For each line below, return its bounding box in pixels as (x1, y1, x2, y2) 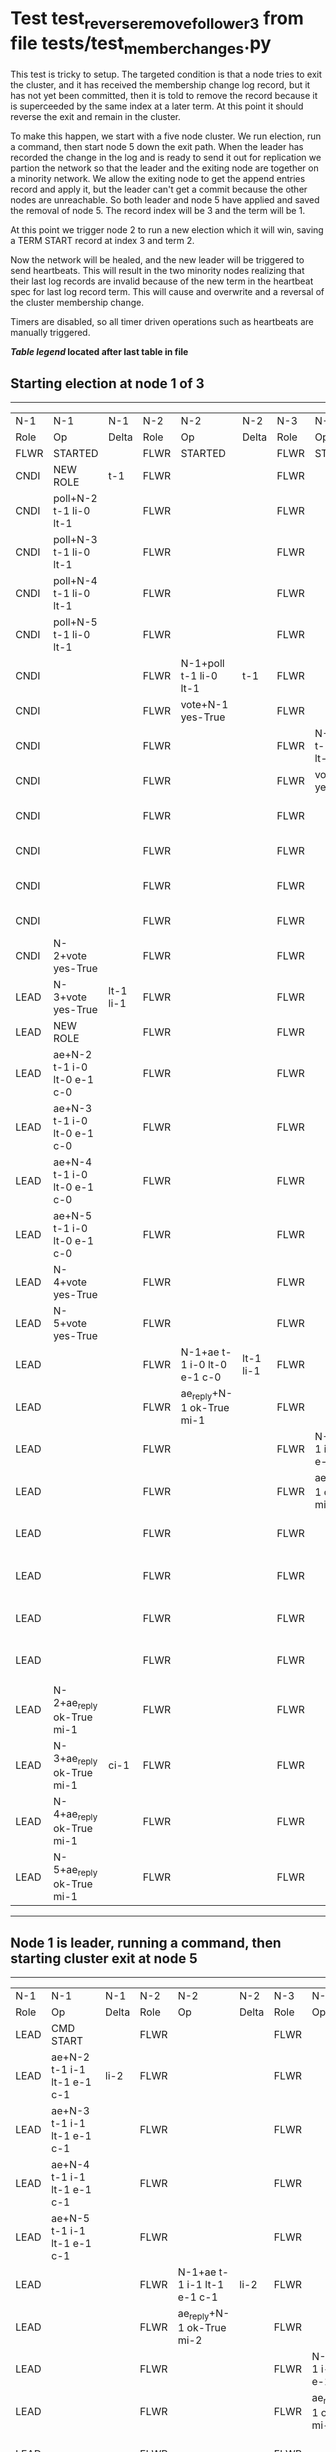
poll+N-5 (53, 615, 98, 629)
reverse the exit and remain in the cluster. (10, 111, 182, 123)
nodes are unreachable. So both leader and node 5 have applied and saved (10, 194, 320, 206)
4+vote (53, 1275, 87, 1289)
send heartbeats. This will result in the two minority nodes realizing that (10, 265, 305, 277)
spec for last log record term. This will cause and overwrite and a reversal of (10, 286, 325, 298)
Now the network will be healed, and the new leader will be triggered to (10, 254, 305, 266)
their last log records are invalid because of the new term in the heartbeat (10, 275, 314, 287)
